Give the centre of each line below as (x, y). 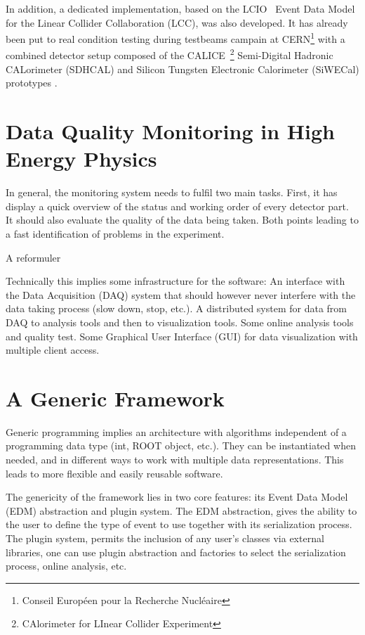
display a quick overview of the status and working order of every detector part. (177, 206)
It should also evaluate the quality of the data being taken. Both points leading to (182, 220)
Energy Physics (81, 159)
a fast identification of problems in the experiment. (115, 233)
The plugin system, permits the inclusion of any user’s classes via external (165, 538)
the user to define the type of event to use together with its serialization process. (179, 524)
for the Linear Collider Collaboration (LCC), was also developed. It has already (177, 22)
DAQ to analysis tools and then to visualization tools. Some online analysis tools (180, 322)
